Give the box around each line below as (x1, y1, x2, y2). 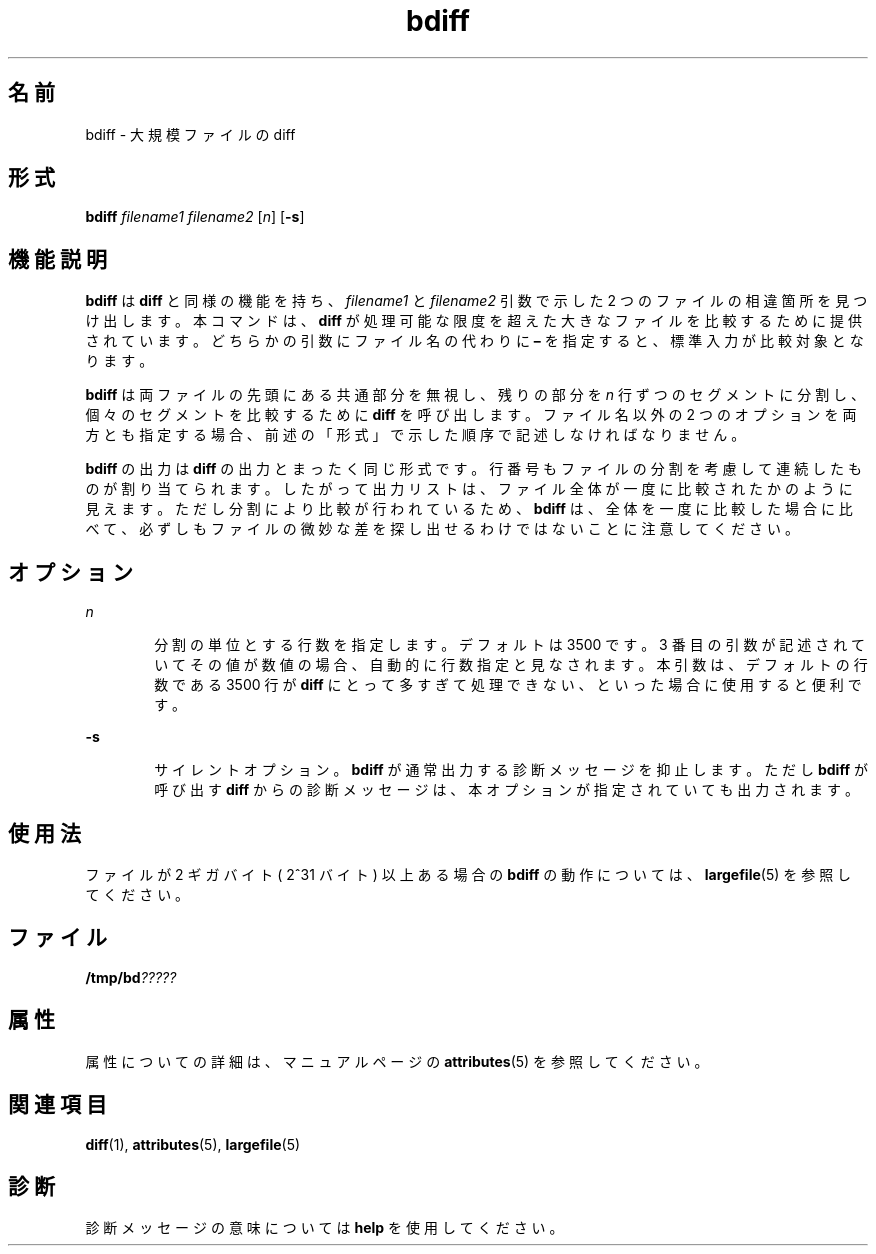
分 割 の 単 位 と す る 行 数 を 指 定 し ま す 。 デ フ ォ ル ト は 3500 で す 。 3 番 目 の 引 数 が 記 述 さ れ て (154, 636, 866, 654)
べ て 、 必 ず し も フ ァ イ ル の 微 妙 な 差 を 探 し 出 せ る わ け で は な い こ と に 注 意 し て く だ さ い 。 (85, 520, 799, 538)
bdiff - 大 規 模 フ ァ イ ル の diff (85, 125, 296, 143)
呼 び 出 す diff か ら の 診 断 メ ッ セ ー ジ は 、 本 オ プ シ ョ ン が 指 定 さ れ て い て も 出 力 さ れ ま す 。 (154, 781, 859, 799)
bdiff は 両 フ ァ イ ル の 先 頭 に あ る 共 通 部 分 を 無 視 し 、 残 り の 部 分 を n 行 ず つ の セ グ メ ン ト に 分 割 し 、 (85, 386, 866, 404)
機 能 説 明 (8, 246, 107, 272)
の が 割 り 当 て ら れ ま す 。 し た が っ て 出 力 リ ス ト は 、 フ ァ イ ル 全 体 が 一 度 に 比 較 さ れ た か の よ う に (85, 480, 853, 498)
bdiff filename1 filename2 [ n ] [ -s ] (85, 208, 305, 226)
